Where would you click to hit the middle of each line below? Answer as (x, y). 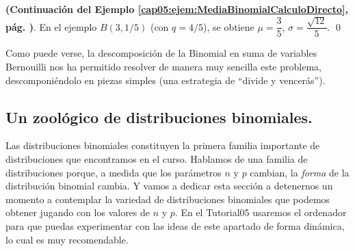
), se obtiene (228, 26)
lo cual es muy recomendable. (67, 239)
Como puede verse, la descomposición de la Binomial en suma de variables (161, 53)
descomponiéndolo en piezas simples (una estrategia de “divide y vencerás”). (166, 80)
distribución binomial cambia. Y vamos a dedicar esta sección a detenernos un (169, 186)
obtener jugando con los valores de (78, 212)
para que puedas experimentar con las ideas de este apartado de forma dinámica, (175, 225)
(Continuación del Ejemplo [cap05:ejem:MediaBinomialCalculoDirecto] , (177, 9)
